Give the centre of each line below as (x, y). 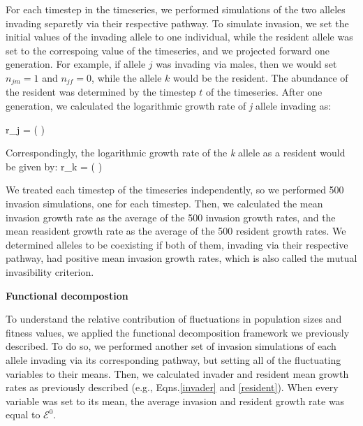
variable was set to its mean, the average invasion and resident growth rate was (175, 401)
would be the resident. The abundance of (261, 77)
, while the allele (127, 77)
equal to (23, 414)
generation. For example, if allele (76, 64)
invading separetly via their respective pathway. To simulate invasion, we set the (177, 23)
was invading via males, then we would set (246, 64)
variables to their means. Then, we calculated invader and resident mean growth (177, 373)
